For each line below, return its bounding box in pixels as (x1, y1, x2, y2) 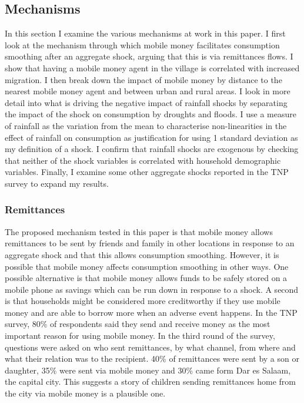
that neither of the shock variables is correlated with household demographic (5, 154, 281, 166)
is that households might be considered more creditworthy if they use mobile (5, 295, 280, 307)
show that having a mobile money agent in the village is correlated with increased (5, 61, 300, 74)
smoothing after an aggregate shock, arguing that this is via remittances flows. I (5, 50, 293, 62)
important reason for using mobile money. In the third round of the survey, (5, 329, 275, 342)
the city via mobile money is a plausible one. (5, 387, 166, 399)
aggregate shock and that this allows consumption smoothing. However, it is (5, 248, 279, 260)
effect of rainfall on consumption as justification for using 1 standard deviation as (5, 131, 298, 143)
